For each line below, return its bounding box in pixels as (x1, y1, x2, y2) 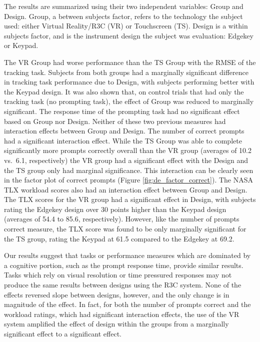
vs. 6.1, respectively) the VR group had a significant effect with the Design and (4, 154, 248, 165)
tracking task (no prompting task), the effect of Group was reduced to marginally (4, 96, 254, 106)
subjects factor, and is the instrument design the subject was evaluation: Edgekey (4, 30, 253, 40)
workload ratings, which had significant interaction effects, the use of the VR (4, 308, 239, 319)
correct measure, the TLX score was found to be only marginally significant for (4, 223, 246, 234)
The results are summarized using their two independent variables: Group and (4, 1, 243, 11)
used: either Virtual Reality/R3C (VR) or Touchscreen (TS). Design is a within (4, 20, 248, 31)
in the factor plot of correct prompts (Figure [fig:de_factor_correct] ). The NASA (4, 174, 253, 185)
